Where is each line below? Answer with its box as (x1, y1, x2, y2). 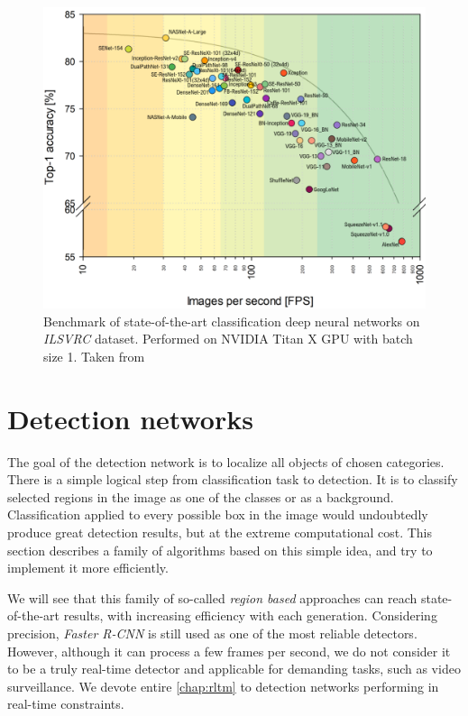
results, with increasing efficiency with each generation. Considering (63, 606, 437, 625)
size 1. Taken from (43, 346, 145, 365)
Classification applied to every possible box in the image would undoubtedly (7, 505, 428, 524)
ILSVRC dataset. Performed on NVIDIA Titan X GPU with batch (43, 329, 413, 348)
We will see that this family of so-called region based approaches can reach (7, 588, 418, 607)
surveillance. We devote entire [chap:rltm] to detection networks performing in (7, 676, 439, 695)
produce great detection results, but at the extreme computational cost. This (7, 523, 433, 542)
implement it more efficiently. (7, 558, 169, 577)
